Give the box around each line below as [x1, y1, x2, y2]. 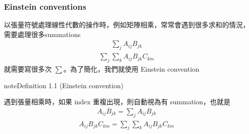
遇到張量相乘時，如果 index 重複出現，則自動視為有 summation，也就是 [4, 96, 230, 107]
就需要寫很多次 [4, 64, 52, 74]
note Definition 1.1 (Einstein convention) [4, 80, 124, 90]
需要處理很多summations [4, 29, 81, 39]
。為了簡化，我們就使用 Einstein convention [63, 64, 199, 74]
